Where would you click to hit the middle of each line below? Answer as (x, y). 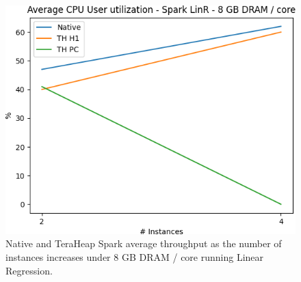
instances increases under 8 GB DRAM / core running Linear (135, 257)
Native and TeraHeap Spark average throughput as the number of (144, 243)
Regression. (29, 270)
